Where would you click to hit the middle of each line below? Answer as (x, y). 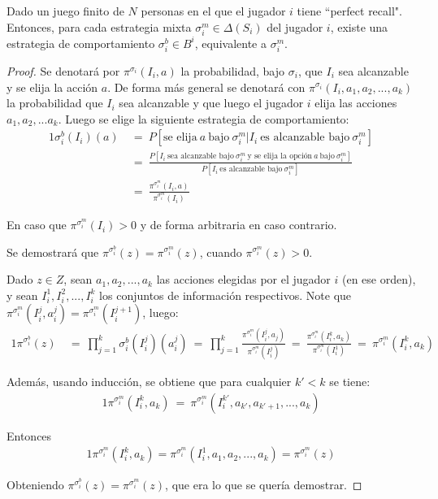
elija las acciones (356, 103)
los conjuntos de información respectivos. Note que (226, 295)
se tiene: (350, 382)
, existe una (359, 26)
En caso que (37, 225)
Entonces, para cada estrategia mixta (99, 26)
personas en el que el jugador (213, 11)
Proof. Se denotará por (63, 70)
